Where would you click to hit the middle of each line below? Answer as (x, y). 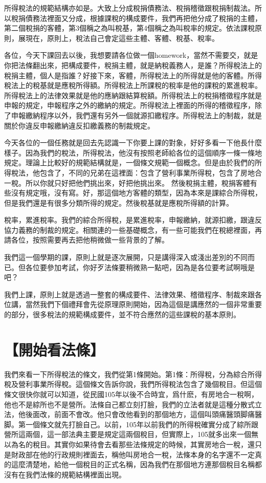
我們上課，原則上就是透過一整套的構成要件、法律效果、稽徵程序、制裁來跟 (129, 294)
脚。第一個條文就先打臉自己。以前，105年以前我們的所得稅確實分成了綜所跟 (131, 424)
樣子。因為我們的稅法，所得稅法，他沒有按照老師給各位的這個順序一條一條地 (133, 152)
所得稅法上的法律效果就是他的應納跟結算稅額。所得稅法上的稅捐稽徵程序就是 (133, 95)
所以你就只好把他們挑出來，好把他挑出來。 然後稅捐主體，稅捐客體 (138, 182)
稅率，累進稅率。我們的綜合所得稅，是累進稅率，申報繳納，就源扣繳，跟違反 (133, 220)
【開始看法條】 (54, 349)
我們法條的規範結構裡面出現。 (75, 474)
